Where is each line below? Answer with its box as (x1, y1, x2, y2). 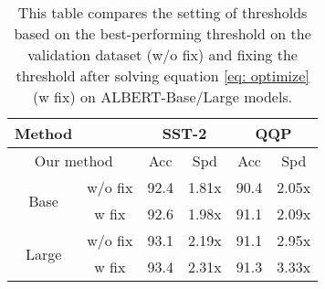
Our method (34, 150, 113, 171)
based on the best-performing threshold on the (14, 23, 311, 44)
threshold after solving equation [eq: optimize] (16, 65, 309, 86)
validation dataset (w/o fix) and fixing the (27, 44, 298, 65)
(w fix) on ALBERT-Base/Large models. (32, 86, 293, 107)
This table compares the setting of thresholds (17, 2, 308, 23)
